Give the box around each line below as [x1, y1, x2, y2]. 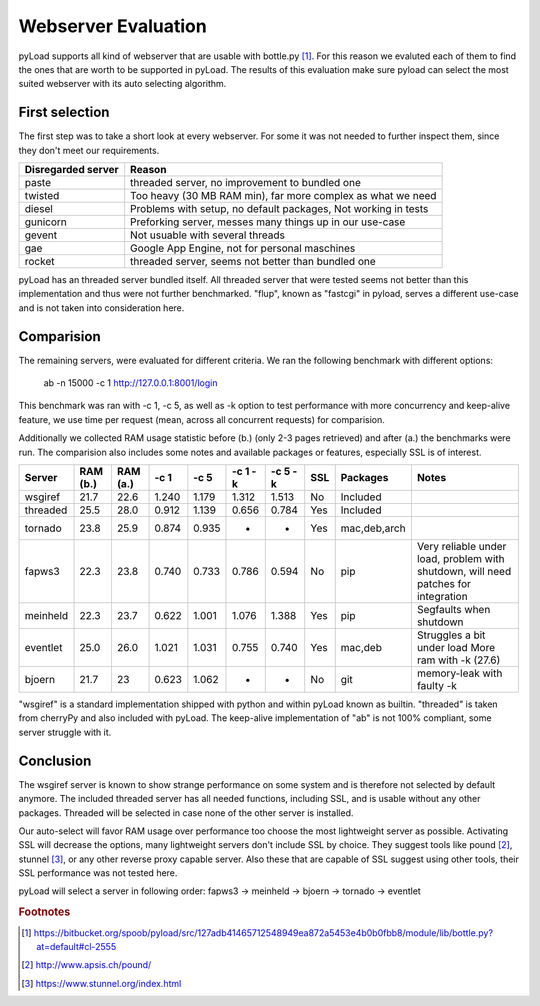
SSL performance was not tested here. [18, 867, 178, 879]
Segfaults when [416, 603, 491, 617]
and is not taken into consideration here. [18, 301, 185, 314]
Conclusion [18, 752, 92, 769]
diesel [24, 202, 54, 216]
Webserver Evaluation [18, 15, 207, 37]
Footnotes [18, 905, 71, 919]
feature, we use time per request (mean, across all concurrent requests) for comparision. [18, 413, 385, 425]
